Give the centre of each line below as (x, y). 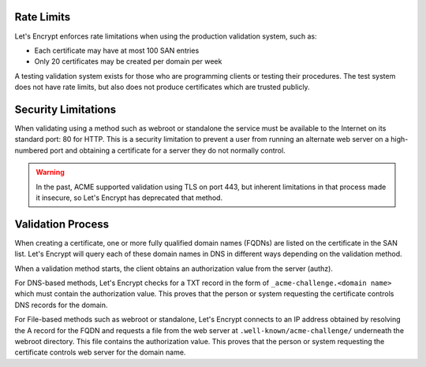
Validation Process (62, 224)
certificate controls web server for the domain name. (100, 352)
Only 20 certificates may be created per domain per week (128, 61)
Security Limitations (65, 109)
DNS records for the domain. (61, 305)
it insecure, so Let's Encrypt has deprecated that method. (129, 198)
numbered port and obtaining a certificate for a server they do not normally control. (150, 150)
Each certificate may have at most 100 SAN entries (117, 50)
